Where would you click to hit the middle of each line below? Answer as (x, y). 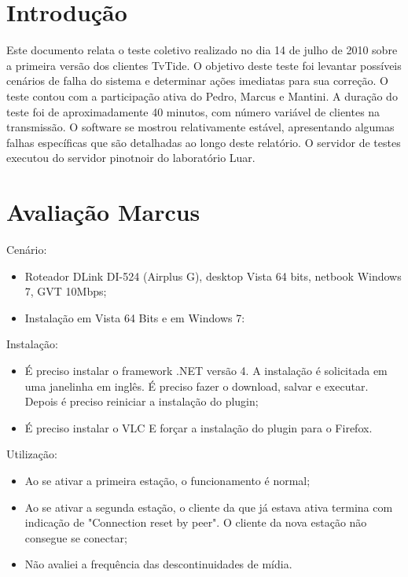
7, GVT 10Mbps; (66, 291)
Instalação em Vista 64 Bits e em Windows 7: (135, 317)
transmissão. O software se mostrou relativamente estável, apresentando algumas (200, 127)
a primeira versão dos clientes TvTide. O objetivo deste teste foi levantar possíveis (204, 65)
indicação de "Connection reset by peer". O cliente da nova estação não (196, 522)
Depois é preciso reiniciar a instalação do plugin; (142, 401)
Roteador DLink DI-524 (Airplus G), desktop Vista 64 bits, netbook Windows (213, 276)
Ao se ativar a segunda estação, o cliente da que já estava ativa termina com (209, 507)
